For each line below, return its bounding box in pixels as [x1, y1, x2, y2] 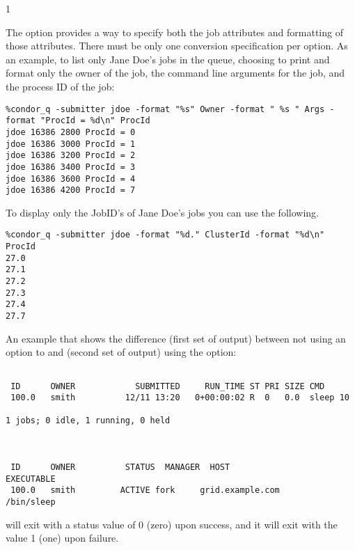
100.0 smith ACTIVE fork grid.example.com [10, 485, 280, 496]
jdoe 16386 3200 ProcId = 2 [6, 150, 136, 161]
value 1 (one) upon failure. [6, 531, 119, 545]
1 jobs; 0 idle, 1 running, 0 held [6, 416, 171, 426]
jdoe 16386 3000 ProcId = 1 [6, 139, 136, 149]
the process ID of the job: [6, 79, 115, 93]
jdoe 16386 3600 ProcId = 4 [6, 173, 136, 184]
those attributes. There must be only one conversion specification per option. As [6, 38, 348, 53]
